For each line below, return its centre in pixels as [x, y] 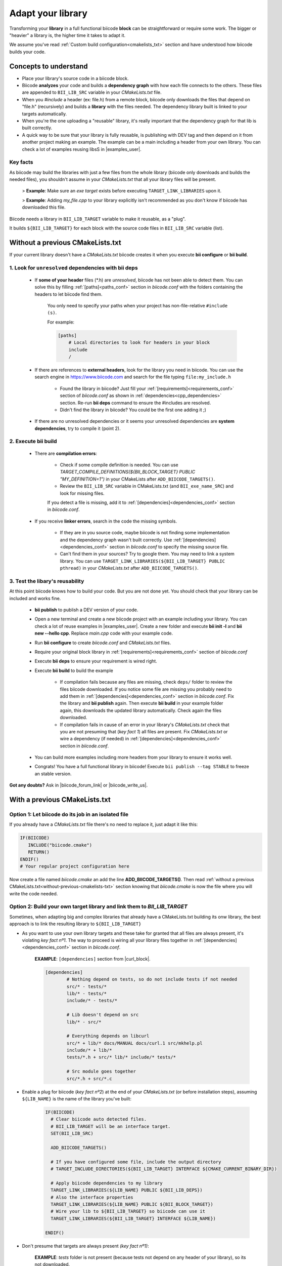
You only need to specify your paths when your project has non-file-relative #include [137, 306]
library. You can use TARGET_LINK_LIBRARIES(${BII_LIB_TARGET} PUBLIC [142, 561]
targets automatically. [44, 113]
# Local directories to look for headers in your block [139, 343]
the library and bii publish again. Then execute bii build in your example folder [142, 703]
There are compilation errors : [66, 453]
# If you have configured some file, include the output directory [136, 1162]
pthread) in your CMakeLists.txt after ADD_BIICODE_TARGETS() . [129, 568]
